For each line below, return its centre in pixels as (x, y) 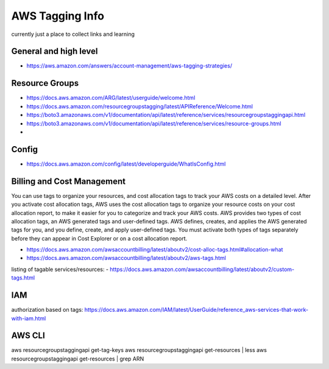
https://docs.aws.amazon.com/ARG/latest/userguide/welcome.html (111, 98)
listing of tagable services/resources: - (60, 269)
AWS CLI (28, 336)
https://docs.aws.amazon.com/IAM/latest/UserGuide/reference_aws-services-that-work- (196, 310)
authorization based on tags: (47, 310)
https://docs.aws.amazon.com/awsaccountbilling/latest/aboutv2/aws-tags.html (126, 258)
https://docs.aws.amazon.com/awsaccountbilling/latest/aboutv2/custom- (202, 269)
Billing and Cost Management (69, 181)
